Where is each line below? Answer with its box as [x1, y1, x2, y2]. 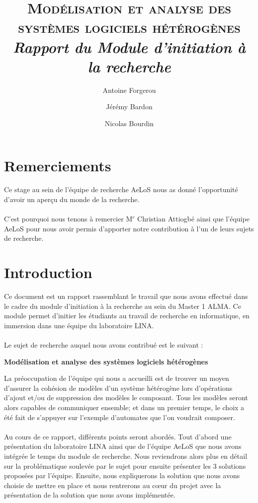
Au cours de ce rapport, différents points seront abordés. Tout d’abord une [4, 431, 232, 441]
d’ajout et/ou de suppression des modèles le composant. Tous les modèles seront [4, 392, 248, 403]
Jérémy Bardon [106, 101, 153, 112]
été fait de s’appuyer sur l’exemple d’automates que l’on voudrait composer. [4, 412, 235, 422]
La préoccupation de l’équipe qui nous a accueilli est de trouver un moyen [4, 373, 229, 383]
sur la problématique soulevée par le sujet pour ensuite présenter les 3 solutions [4, 460, 246, 471]
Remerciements [4, 155, 111, 176]
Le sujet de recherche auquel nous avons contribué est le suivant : [4, 340, 203, 350]
